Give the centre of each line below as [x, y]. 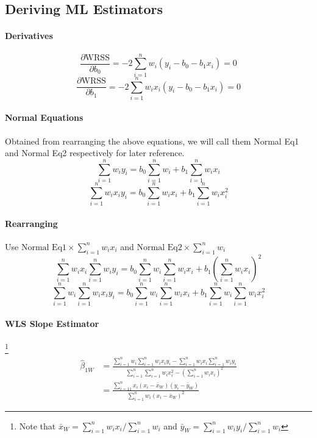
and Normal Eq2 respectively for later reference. [95, 153]
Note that [37, 425]
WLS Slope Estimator [52, 323]
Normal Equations [44, 117]
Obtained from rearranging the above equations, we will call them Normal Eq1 [152, 141]
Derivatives [29, 36]
